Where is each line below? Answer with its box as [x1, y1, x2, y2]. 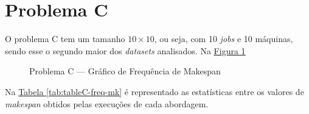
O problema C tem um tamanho [5, 32, 125, 45]
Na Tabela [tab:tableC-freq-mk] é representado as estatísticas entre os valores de [5, 85, 304, 98]
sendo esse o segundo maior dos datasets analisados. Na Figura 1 [5, 44, 246, 57]
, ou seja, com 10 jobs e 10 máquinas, [154, 32, 293, 45]
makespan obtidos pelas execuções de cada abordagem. [5, 97, 209, 110]
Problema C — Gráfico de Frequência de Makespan [29, 65, 221, 77]
